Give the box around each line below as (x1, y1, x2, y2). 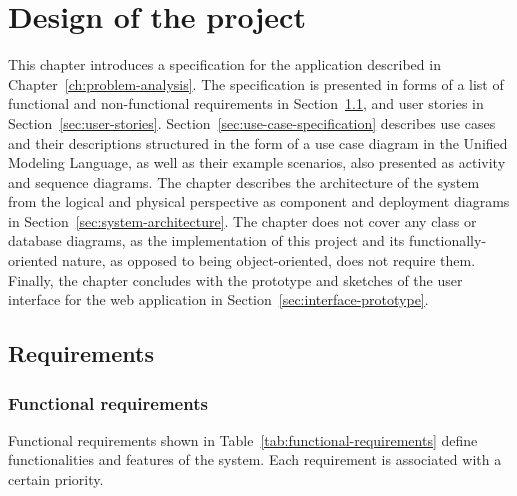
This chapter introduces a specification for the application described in (8, 54, 441, 75)
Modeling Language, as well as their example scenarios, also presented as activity (8, 152, 506, 173)
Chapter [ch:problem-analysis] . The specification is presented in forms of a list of (8, 73, 504, 94)
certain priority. (8, 469, 104, 490)
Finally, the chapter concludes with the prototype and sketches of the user (8, 269, 463, 290)
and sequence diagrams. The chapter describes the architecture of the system (8, 171, 480, 192)
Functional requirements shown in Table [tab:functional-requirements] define (8, 429, 478, 450)
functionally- (409, 230, 487, 251)
